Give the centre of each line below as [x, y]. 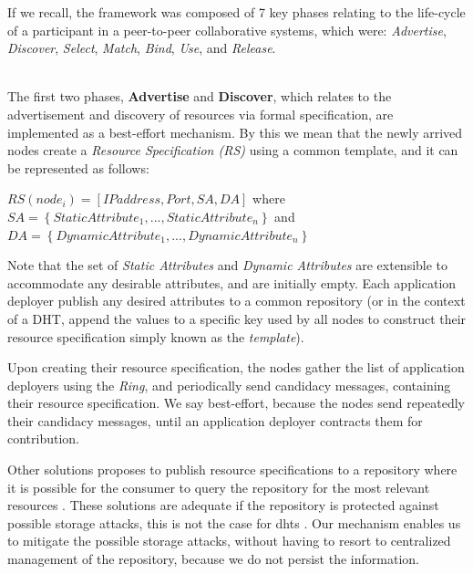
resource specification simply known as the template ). [156, 336]
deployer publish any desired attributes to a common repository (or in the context [236, 301]
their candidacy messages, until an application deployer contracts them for [215, 420]
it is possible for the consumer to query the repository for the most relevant [219, 487]
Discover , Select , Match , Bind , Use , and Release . [142, 48]
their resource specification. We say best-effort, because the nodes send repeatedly [236, 403]
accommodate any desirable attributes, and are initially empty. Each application [232, 282]
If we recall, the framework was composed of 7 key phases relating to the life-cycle [236, 12]
